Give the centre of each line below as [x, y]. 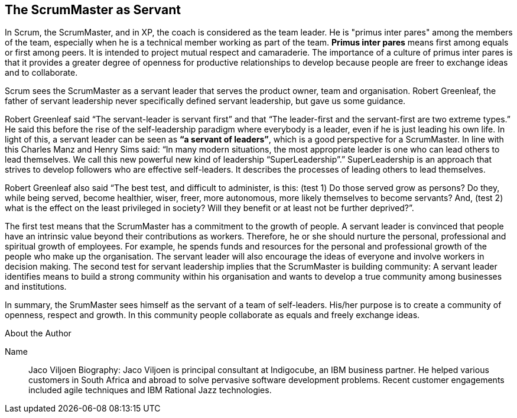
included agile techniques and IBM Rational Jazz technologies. [150, 390]
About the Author [38, 333]
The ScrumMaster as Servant [93, 10]
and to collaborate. [41, 73]
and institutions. [36, 287]
